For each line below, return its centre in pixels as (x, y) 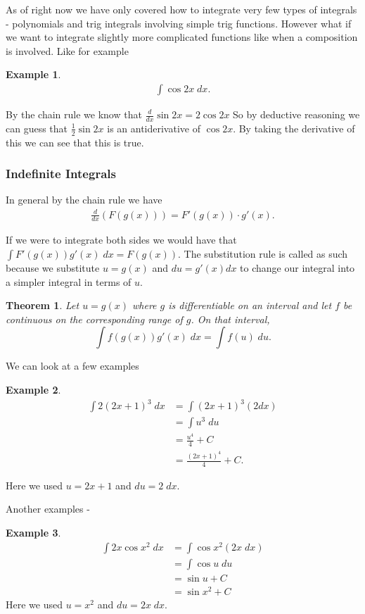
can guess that (37, 128)
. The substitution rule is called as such (263, 254)
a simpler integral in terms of (69, 281)
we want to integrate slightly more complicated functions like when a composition (182, 37)
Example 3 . (33, 533)
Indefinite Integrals (61, 174)
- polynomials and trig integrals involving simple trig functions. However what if (179, 23)
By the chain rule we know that (74, 114)
